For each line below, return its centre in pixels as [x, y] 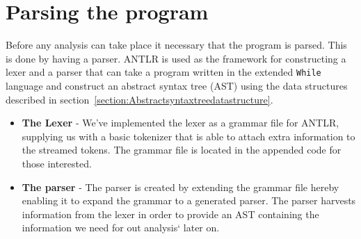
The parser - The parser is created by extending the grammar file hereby [180, 187]
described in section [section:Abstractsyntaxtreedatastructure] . [139, 99]
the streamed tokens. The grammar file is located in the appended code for [182, 150]
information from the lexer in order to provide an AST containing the [170, 214]
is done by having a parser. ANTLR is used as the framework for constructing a [176, 58]
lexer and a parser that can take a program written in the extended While [163, 72]
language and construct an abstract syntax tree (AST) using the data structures [177, 85]
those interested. [57, 163]
